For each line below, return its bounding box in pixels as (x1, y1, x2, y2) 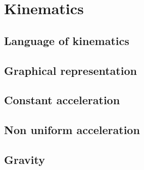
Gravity (4, 151, 45, 167)
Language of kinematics (4, 32, 129, 48)
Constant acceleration (4, 92, 120, 108)
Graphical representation (4, 62, 137, 78)
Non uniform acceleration (4, 122, 140, 138)
